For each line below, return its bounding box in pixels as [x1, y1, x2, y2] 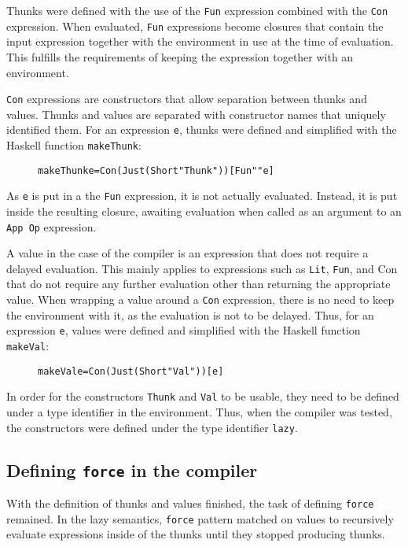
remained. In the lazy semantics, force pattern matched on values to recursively [6, 510, 394, 527]
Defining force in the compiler [6, 457, 258, 482]
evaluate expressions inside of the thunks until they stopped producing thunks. [6, 526, 385, 542]
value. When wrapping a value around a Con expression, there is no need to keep [6, 291, 395, 308]
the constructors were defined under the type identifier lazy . [6, 419, 298, 435]
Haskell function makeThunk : [6, 137, 142, 153]
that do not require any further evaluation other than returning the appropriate [6, 275, 391, 292]
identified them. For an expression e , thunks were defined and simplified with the [6, 121, 397, 138]
